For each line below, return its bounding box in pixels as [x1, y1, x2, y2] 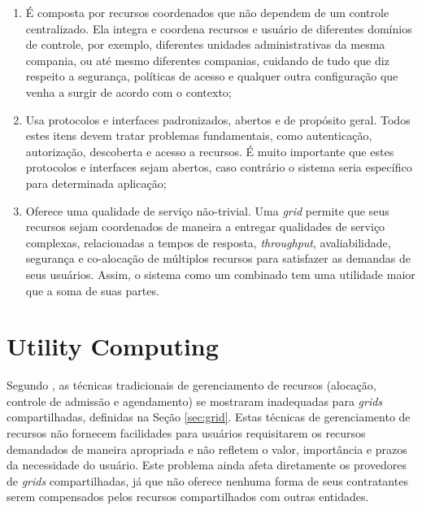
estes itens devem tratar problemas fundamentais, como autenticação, [25, 127, 372, 144]
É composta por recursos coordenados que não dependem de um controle [25, 4, 389, 20]
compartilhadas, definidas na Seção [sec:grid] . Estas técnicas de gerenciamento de [7, 408, 411, 425]
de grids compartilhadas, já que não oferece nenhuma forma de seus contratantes [7, 472, 408, 489]
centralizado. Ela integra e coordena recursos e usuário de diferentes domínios [25, 20, 412, 37]
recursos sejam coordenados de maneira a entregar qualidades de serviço [25, 218, 385, 235]
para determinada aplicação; [25, 174, 167, 191]
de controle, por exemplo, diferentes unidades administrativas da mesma [25, 36, 385, 53]
